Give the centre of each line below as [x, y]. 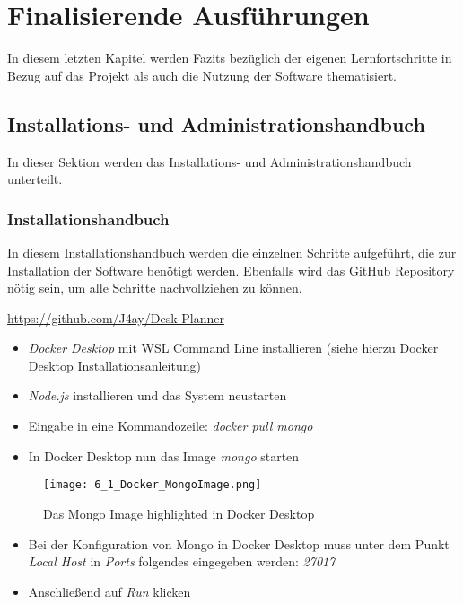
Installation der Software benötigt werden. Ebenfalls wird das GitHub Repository [231, 270]
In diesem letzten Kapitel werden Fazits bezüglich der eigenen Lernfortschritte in [230, 58]
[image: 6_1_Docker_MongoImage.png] [153, 485]
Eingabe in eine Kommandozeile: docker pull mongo [170, 426]
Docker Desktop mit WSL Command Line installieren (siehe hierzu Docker [233, 348]
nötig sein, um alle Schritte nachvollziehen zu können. [155, 288]
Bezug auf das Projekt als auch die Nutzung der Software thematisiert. [202, 75]
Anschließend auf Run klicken [109, 591]
